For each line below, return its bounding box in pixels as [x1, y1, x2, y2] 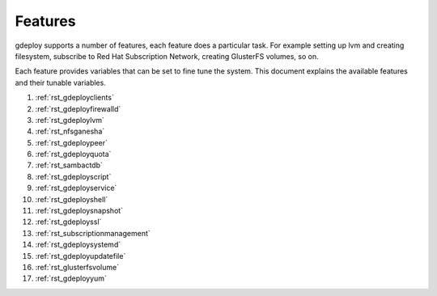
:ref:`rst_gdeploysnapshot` [35, 206, 124, 216]
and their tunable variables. [15, 78, 107, 87]
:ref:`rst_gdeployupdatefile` [35, 251, 126, 260]
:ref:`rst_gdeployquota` [35, 150, 112, 159]
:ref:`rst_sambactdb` [35, 160, 103, 170]
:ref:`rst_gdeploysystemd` [35, 239, 121, 250]
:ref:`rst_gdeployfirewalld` [35, 104, 121, 113]
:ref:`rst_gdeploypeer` [35, 137, 108, 147]
